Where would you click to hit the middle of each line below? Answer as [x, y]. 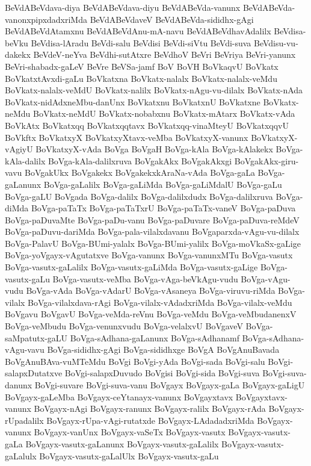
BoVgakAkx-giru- [266, 160]
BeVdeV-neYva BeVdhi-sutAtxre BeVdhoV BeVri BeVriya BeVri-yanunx [165, 54]
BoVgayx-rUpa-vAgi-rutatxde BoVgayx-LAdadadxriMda [150, 420]
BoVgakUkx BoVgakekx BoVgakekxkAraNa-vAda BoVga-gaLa [140, 172]
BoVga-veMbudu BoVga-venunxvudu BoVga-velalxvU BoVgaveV [124, 326]
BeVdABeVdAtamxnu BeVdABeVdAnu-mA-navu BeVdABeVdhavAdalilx [138, 31]
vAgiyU [19, 149]
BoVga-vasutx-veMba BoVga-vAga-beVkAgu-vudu [145, 278]
